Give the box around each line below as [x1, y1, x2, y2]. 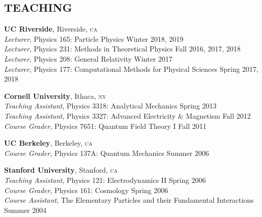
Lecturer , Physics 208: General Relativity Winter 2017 [4, 53, 173, 64]
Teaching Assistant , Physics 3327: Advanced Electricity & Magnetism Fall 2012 [4, 110, 251, 121]
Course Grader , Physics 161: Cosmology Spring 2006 [4, 184, 168, 195]
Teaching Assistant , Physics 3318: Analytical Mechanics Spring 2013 [4, 100, 217, 111]
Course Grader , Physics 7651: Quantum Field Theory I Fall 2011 [4, 120, 207, 131]
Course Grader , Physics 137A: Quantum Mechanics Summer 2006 [4, 147, 209, 158]
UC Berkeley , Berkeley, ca [4, 138, 93, 148]
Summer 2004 [4, 204, 47, 215]
